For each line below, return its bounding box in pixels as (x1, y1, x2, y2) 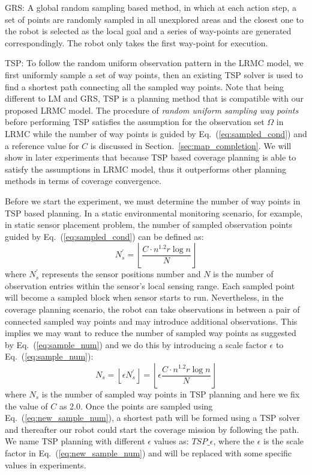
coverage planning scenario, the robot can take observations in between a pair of (5, 303, 300, 316)
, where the (213, 435, 254, 447)
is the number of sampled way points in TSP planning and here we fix (41, 388, 300, 400)
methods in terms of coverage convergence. (5, 174, 161, 187)
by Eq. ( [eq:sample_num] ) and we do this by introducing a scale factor (5, 338, 267, 351)
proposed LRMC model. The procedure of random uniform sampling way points (5, 103, 299, 116)
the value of (5, 399, 48, 412)
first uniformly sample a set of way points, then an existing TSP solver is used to (5, 68, 303, 81)
